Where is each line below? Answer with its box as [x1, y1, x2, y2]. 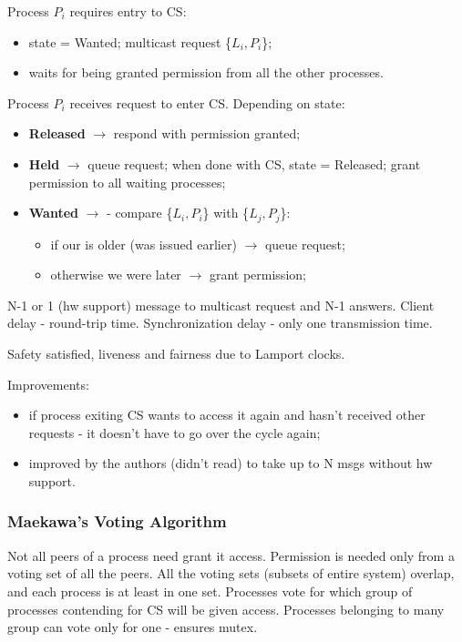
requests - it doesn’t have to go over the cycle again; [28, 423, 321, 442]
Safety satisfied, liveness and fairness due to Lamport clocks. [7, 343, 345, 362]
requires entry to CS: [69, 2, 187, 20]
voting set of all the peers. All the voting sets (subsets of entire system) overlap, [7, 564, 455, 583]
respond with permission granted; [113, 124, 301, 143]
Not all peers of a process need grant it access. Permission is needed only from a [7, 545, 455, 565]
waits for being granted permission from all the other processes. [28, 63, 384, 82]
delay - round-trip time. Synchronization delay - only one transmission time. [7, 313, 433, 332]
